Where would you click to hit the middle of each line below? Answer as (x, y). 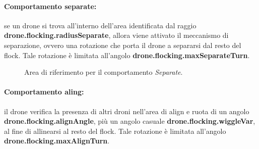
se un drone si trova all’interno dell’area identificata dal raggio (100, 25)
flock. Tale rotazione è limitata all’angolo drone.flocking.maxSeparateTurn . (127, 55)
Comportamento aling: (44, 92)
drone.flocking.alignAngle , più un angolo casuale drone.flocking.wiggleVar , (130, 121)
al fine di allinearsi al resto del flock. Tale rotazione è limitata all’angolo (115, 131)
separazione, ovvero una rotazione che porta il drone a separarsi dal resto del (123, 45)
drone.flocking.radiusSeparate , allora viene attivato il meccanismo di (116, 35)
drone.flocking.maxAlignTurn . (57, 141)
